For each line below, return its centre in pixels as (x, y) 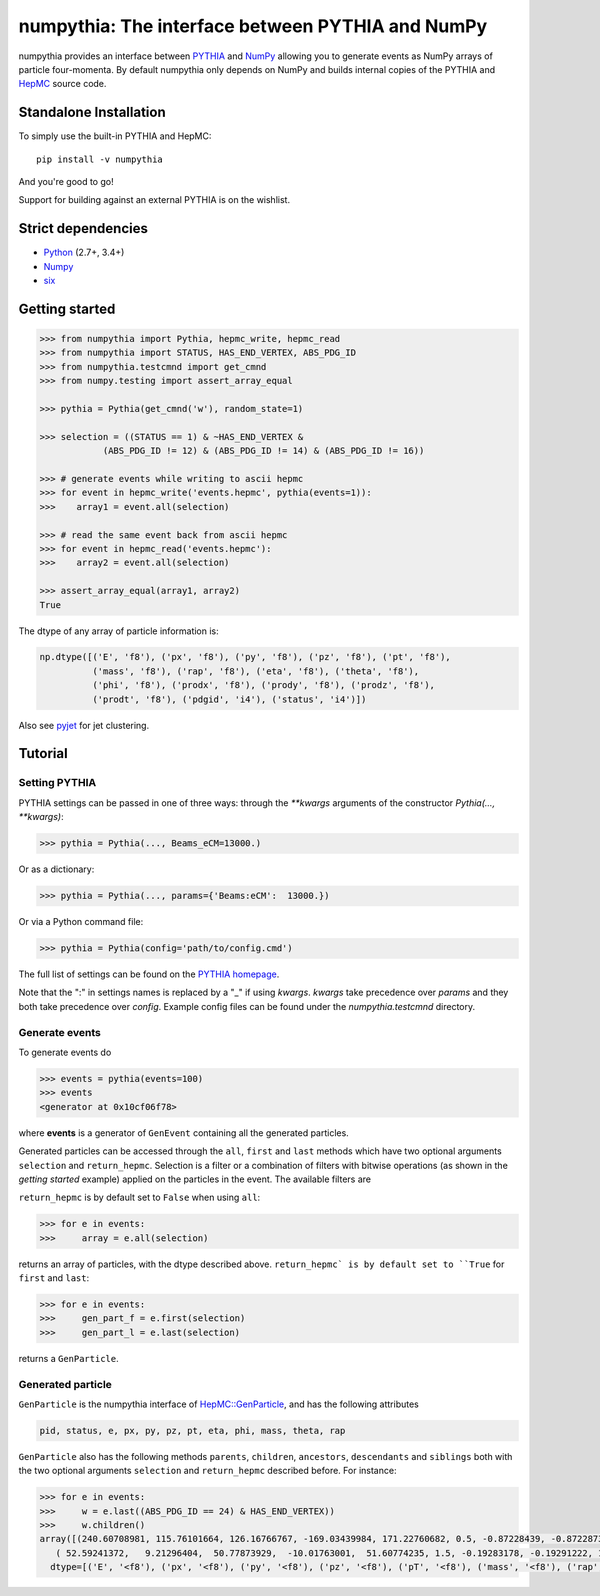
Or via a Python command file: (81, 922)
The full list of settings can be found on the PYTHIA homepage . (149, 974)
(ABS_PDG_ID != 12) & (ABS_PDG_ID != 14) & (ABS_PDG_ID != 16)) (263, 451)
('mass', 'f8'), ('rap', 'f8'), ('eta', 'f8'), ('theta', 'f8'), (255, 671)
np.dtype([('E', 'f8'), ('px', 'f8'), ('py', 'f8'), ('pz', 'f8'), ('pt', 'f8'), (245, 657)
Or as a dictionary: (56, 869)
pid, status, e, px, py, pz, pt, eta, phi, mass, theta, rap (192, 1430)
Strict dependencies (83, 228)
